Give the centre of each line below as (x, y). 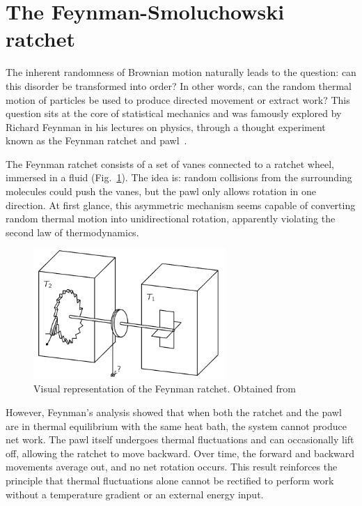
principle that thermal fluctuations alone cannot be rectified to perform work (170, 480)
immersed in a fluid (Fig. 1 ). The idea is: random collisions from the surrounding (179, 177)
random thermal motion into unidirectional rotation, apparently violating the (171, 219)
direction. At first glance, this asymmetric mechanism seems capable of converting (181, 205)
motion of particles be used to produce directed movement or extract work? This (178, 99)
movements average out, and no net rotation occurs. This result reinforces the (172, 467)
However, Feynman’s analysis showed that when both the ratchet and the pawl (174, 412)
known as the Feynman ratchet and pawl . (96, 140)
